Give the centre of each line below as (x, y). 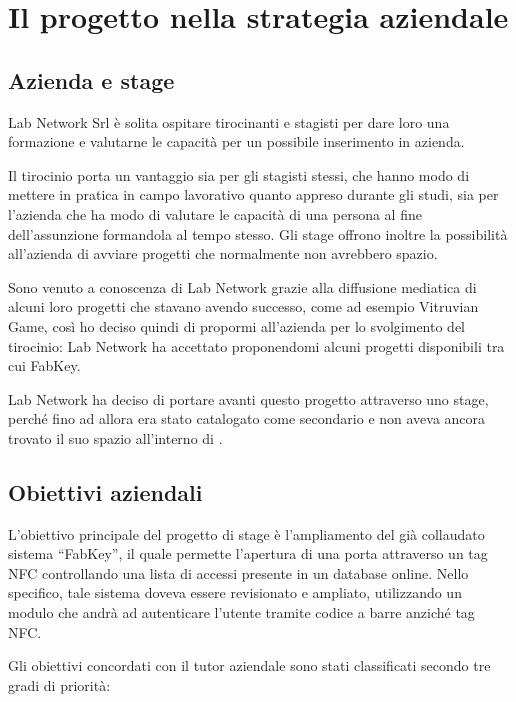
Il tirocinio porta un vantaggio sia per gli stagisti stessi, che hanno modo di (239, 174)
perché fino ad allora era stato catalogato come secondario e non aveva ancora (247, 418)
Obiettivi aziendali (105, 491)
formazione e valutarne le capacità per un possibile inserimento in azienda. (236, 141)
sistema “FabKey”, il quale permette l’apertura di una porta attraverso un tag (248, 553)
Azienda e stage (91, 79)
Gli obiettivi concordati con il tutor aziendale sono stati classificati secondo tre (249, 665)
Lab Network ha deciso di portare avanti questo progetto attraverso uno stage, (248, 398)
